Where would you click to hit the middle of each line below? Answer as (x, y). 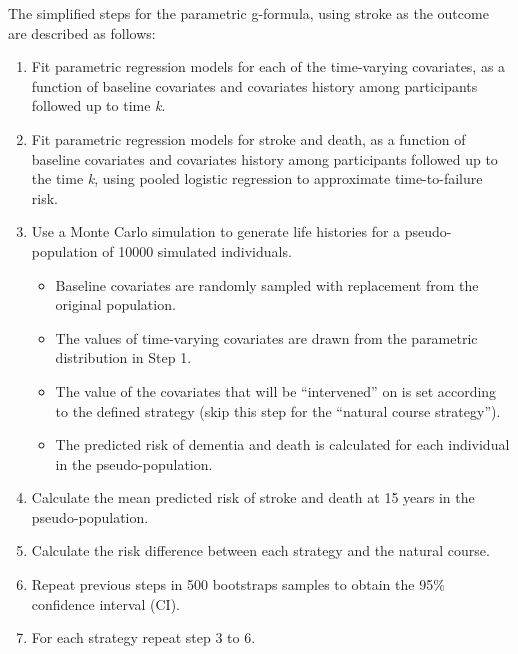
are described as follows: (82, 32)
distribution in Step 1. (123, 357)
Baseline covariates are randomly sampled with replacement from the (267, 284)
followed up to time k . (98, 105)
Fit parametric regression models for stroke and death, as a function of (248, 138)
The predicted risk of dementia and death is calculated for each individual (282, 444)
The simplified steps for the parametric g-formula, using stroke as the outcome (248, 13)
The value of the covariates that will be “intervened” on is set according (276, 390)
